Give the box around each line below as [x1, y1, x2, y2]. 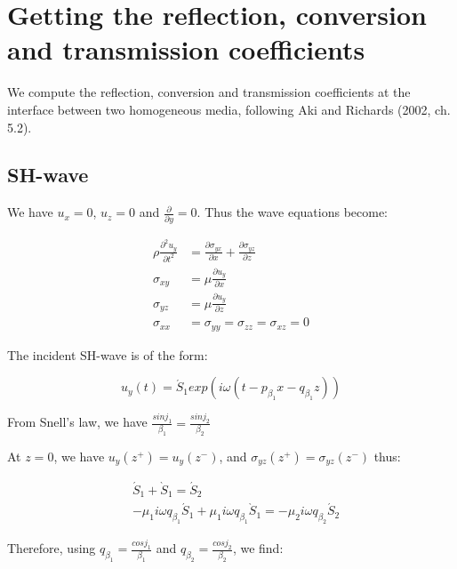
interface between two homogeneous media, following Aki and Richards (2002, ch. [7, 100, 451, 118]
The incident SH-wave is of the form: [7, 345, 208, 364]
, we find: [232, 539, 284, 557]
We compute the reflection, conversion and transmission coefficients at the [7, 83, 411, 101]
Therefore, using [7, 539, 96, 557]
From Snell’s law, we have [7, 413, 148, 431]
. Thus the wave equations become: [196, 203, 389, 221]
